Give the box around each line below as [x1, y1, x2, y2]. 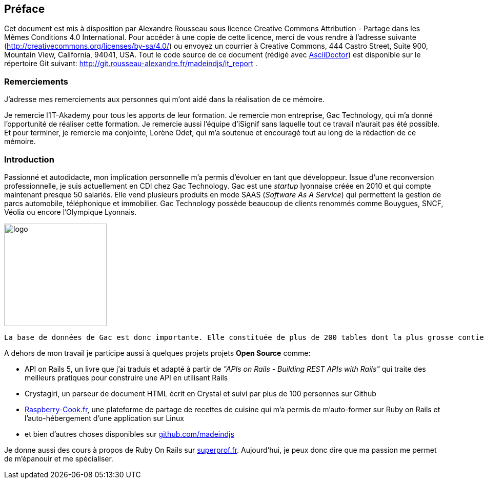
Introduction [4, 154, 54, 165]
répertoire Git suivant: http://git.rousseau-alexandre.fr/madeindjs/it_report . [4, 59, 257, 68]
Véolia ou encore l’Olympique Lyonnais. [4, 207, 137, 216]
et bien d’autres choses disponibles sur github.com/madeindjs [25, 429, 234, 438]
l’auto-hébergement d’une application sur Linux [25, 413, 184, 422]
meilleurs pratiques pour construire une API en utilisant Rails [25, 373, 228, 382]
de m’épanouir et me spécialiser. [4, 454, 113, 463]
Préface [4, 3, 45, 15]
